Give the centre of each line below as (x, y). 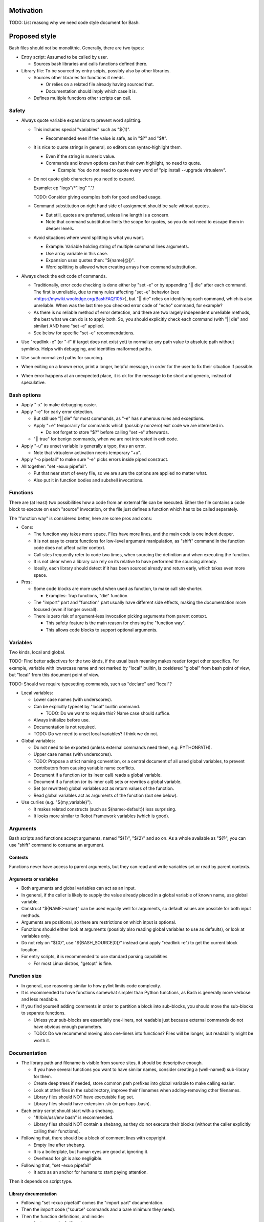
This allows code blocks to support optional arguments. (102, 630)
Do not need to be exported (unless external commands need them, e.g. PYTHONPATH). (123, 747)
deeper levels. (60, 229)
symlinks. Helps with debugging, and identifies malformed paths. (87, 349)
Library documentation (33, 1194)
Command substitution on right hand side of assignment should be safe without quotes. (122, 206)
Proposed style (33, 36)
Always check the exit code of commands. (64, 276)
